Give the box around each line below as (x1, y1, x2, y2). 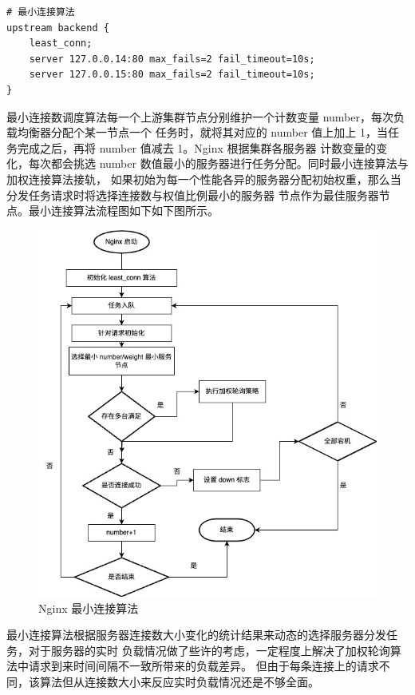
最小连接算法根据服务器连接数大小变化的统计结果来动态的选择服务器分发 (6, 626, 386, 643)
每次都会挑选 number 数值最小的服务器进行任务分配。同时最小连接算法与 (28, 155, 409, 172)
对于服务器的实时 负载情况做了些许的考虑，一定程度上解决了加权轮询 (28, 641, 390, 658)
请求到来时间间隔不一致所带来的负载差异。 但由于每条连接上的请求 (28, 657, 379, 674)
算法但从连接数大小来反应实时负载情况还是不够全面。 (39, 673, 319, 690)
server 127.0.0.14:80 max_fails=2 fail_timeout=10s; (29, 53, 315, 65)
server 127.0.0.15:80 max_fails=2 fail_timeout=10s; (29, 69, 315, 81)
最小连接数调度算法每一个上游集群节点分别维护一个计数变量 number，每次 (6, 108, 393, 125)
